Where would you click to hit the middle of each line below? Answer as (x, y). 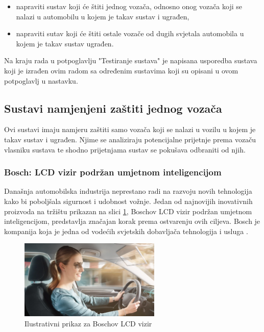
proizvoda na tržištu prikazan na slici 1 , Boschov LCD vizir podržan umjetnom (128, 211)
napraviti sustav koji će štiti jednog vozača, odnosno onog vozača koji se (129, 6)
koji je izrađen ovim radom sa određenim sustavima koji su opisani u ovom (121, 70)
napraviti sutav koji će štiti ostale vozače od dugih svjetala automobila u (130, 33)
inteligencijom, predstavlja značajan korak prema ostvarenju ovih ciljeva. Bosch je (132, 221)
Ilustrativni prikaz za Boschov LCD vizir (88, 323)
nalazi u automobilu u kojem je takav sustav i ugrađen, (103, 16)
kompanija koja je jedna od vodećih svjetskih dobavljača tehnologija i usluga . (126, 231)
